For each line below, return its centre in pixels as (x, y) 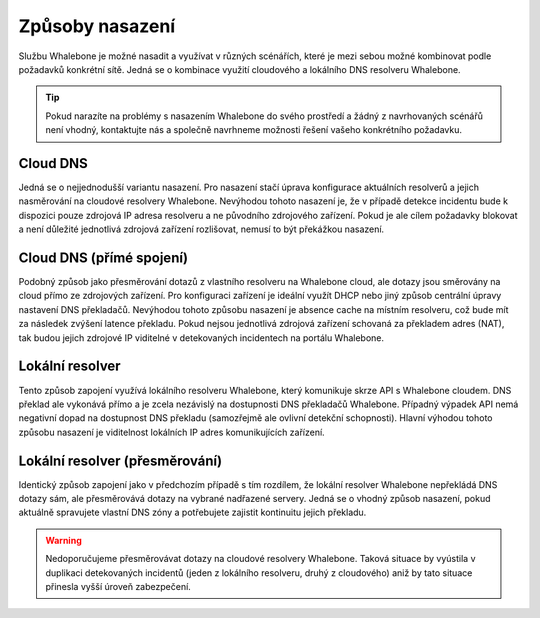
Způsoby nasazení (96, 26)
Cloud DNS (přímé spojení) (103, 258)
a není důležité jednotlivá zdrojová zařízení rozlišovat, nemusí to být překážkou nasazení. (201, 229)
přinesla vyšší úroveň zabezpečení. (118, 586)
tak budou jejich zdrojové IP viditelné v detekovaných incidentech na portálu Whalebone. (201, 337)
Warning (63, 540)
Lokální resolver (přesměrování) (120, 460)
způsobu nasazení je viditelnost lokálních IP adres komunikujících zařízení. (171, 432)
